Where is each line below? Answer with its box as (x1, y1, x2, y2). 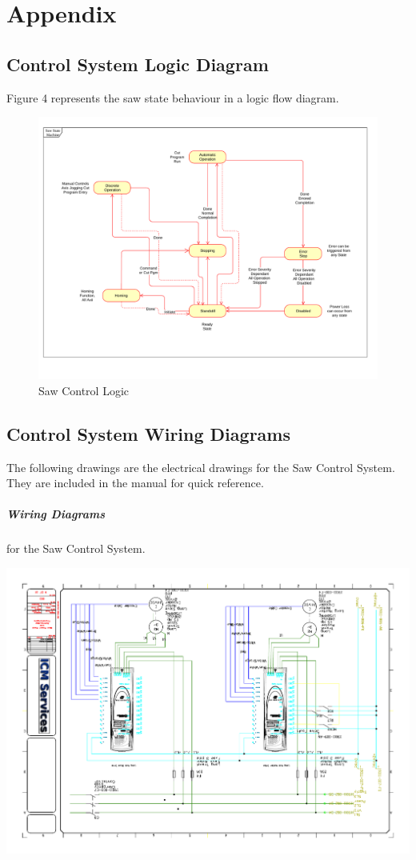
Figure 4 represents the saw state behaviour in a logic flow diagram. (6, 89, 339, 106)
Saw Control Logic (38, 382, 130, 398)
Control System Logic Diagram (6, 51, 269, 76)
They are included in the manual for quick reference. (6, 474, 264, 491)
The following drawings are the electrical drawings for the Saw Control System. (6, 458, 395, 475)
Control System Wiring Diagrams (6, 421, 290, 446)
